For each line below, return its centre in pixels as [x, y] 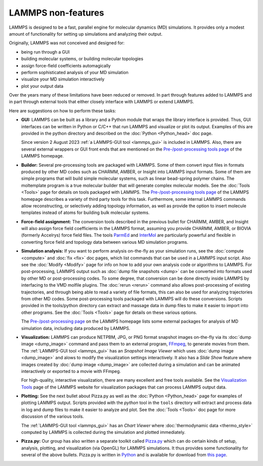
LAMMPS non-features [56, 13]
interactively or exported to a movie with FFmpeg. [71, 371]
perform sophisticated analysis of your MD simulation [75, 72]
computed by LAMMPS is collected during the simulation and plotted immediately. [103, 432]
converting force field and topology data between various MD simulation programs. [105, 242]
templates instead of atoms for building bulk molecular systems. [85, 213]
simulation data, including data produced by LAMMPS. [76, 328]
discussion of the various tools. [53, 416]
